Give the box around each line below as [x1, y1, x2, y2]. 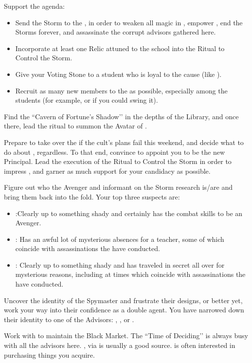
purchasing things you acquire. [4, 349, 95, 360]
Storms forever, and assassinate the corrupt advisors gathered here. [15, 27, 216, 37]
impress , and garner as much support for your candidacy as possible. [4, 165, 211, 176]
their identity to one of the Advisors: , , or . [4, 314, 134, 324]
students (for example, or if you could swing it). [15, 95, 158, 105]
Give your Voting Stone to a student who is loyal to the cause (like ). [15, 69, 222, 79]
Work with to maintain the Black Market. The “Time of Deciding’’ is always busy [4, 330, 248, 341]
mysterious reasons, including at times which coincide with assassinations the [15, 269, 246, 279]
